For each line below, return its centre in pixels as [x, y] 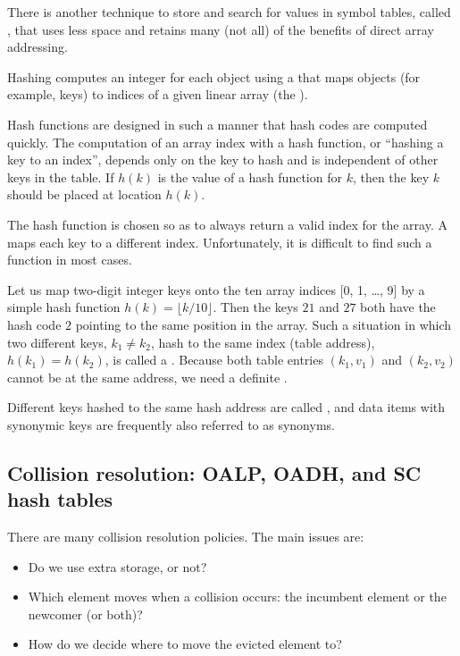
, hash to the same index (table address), [263, 342]
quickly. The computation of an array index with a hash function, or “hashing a [226, 142]
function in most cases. [70, 260]
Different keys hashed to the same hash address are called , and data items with [226, 407]
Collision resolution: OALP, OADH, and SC [214, 472]
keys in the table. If [61, 177]
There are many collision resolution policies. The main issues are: [186, 537]
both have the [398, 307]
